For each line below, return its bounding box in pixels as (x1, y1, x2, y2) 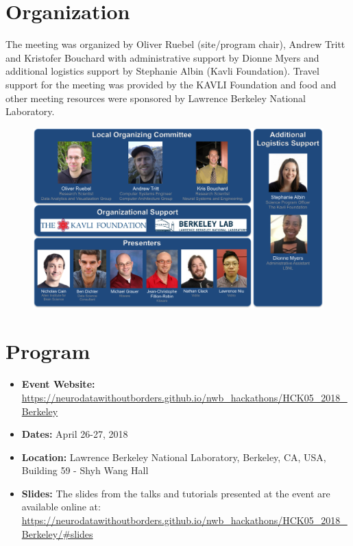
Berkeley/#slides (21, 526, 93, 541)
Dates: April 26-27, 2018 (21, 427, 128, 441)
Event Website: (21, 377, 95, 391)
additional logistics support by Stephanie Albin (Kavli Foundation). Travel (5, 64, 319, 78)
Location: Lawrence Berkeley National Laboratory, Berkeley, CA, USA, (21, 449, 326, 464)
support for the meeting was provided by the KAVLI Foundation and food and (5, 77, 337, 91)
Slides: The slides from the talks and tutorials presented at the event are (21, 486, 330, 500)
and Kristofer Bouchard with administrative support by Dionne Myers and (5, 50, 319, 64)
